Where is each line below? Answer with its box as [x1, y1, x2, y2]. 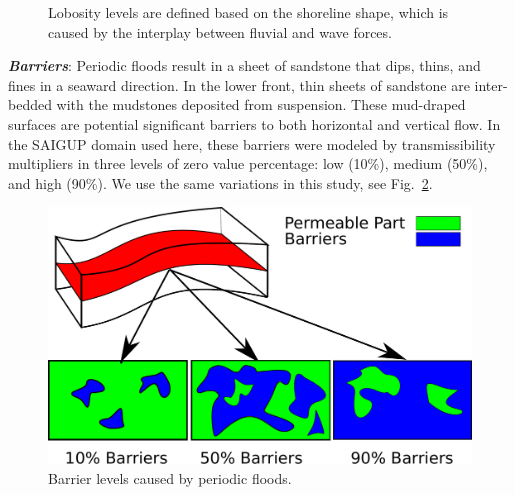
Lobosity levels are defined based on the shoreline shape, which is [48, 2, 449, 22]
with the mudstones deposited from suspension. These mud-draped [56, 94, 466, 115]
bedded [8, 94, 52, 115]
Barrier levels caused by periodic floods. [48, 468, 292, 489]
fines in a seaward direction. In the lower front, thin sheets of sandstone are [8, 74, 470, 95]
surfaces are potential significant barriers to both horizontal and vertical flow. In [8, 113, 501, 134]
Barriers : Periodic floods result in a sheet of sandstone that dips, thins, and [8, 55, 481, 76]
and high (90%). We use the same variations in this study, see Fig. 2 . [8, 172, 433, 193]
